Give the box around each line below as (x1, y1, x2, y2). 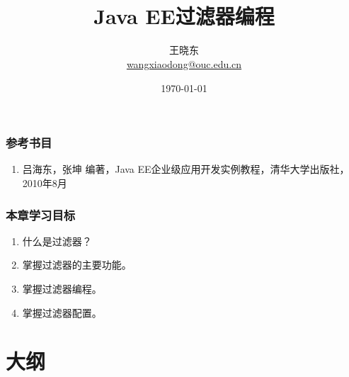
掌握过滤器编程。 (22, 281, 102, 296)
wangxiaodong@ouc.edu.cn (126, 56, 242, 71)
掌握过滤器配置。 (22, 305, 102, 320)
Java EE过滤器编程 (93, 1, 275, 30)
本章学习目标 (6, 206, 76, 223)
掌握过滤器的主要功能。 (22, 257, 132, 272)
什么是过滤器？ (22, 233, 92, 248)
